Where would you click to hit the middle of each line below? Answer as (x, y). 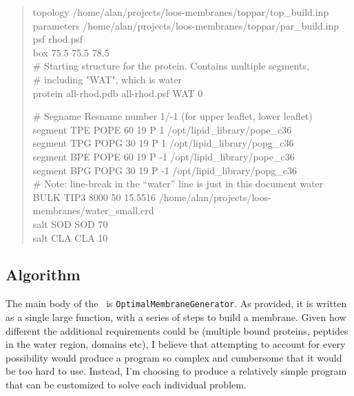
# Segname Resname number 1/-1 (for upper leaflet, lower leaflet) (173, 116)
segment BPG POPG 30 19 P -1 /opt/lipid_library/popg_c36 (165, 170)
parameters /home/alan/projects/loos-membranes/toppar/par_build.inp (186, 25)
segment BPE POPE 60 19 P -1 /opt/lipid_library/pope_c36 (164, 156)
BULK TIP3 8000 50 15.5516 (94, 197)
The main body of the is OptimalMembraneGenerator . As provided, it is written (176, 303)
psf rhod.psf (58, 39)
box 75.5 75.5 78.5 (71, 52)
